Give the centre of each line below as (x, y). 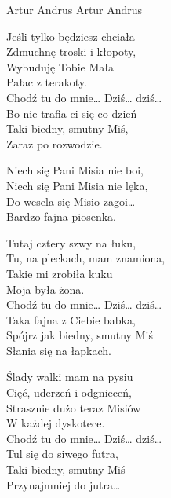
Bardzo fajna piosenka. (61, 216)
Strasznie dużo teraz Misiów (74, 407)
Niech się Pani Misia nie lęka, (77, 185)
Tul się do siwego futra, (62, 454)
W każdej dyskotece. (56, 423)
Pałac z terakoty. (47, 82)
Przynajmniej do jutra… (64, 484)
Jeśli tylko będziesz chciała (71, 36)
